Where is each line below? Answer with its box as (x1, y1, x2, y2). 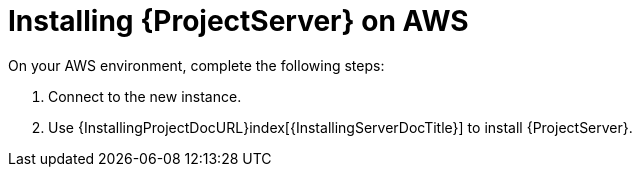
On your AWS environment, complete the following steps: (8, 56, 385, 74)
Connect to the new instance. (48, 87, 242, 105)
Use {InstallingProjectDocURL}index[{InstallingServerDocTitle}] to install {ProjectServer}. (48, 118, 633, 136)
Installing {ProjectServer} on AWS (8, 4, 469, 38)
